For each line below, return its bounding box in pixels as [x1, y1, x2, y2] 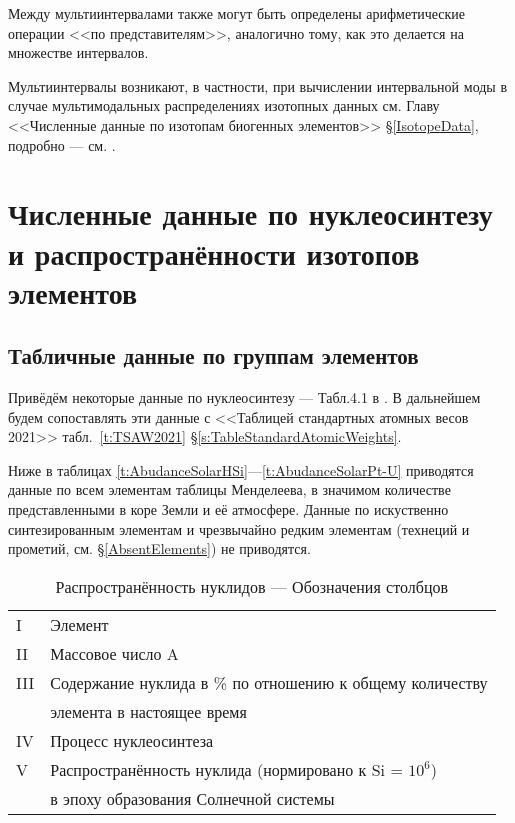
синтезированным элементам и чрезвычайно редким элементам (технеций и [8, 518, 470, 539]
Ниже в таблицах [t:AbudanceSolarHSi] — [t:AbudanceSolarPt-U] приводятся [8, 459, 474, 480]
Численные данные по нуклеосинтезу [8, 193, 493, 234]
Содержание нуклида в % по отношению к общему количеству [50, 670, 488, 694]
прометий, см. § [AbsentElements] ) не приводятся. [8, 538, 311, 559]
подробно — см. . [8, 134, 116, 155]
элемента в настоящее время [50, 699, 247, 723]
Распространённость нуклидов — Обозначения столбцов [55, 574, 449, 598]
